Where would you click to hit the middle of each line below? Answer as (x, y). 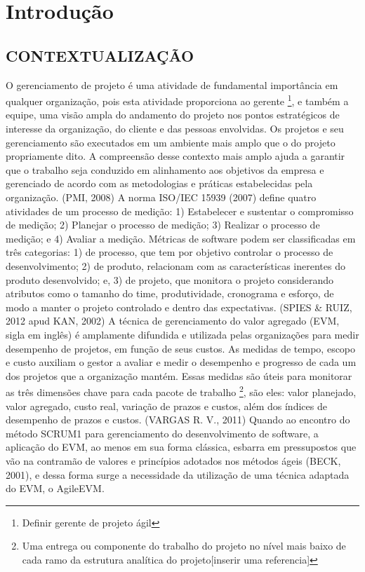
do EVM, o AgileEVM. (55, 488)
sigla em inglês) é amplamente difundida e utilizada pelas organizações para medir (182, 334)
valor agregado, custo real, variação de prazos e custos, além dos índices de (166, 406)
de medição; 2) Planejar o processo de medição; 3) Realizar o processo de (163, 225)
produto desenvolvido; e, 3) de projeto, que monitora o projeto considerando (170, 279)
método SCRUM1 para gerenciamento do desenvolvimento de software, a (162, 433)
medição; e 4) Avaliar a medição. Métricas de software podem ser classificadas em (181, 238)
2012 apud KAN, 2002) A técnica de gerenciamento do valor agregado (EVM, (173, 321)
